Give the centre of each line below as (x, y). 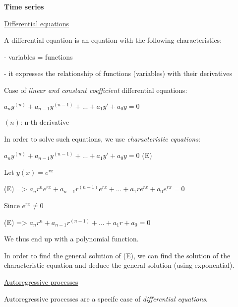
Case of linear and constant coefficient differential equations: (96, 90)
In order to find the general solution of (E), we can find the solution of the (117, 255)
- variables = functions (38, 56)
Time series (24, 6)
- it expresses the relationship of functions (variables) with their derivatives (118, 73)
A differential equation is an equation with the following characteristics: (113, 40)
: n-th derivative (45, 122)
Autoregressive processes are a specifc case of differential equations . (106, 298)
